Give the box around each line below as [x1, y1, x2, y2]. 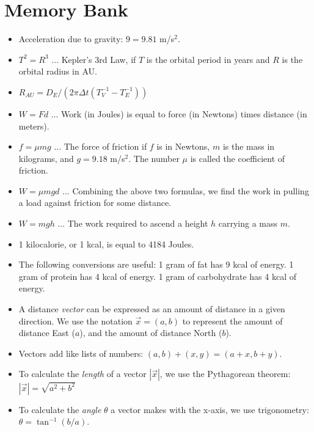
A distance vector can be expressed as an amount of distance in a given [18, 302, 285, 315]
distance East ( [18, 326, 75, 339]
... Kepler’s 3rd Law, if [51, 53, 136, 65]
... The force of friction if [54, 140, 147, 153]
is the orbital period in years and [146, 53, 270, 65]
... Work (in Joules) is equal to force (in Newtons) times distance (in [51, 107, 307, 120]
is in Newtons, [156, 140, 210, 153]
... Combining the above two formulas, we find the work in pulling [62, 184, 309, 197]
